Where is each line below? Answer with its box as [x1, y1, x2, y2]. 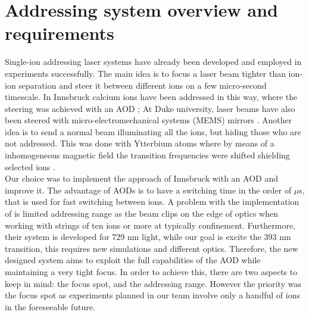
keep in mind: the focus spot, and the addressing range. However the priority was [5, 277, 301, 289]
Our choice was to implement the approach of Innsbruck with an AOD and [5, 172, 278, 185]
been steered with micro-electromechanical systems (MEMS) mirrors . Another [5, 114, 292, 126]
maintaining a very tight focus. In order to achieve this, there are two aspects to [5, 266, 298, 277]
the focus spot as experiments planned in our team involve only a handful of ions [5, 289, 300, 301]
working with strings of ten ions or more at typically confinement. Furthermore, [5, 219, 295, 231]
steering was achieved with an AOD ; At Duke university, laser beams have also [5, 102, 295, 114]
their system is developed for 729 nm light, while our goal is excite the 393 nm [5, 230, 291, 243]
